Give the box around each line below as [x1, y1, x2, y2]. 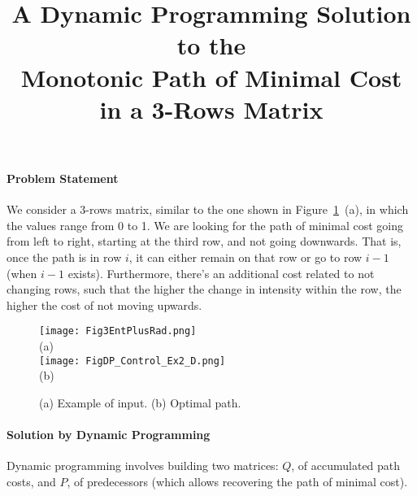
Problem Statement [7, 169, 119, 186]
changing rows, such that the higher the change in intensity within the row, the [7, 281, 402, 298]
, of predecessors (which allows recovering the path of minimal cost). [67, 472, 408, 489]
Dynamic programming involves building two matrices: [7, 457, 279, 474]
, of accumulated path [291, 457, 401, 474]
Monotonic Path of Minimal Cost [20, 60, 402, 94]
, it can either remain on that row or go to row [128, 248, 363, 265]
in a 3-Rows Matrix [99, 92, 324, 125]
